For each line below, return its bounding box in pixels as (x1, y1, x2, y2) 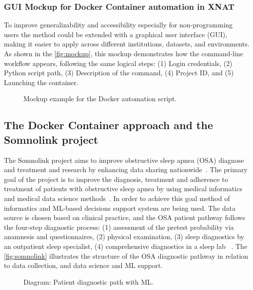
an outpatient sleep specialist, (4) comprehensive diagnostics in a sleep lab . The (4, 241, 248, 251)
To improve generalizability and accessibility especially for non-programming (4, 20, 233, 30)
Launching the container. (4, 77, 78, 87)
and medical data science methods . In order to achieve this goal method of (4, 193, 230, 203)
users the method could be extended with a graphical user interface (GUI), (4, 29, 228, 39)
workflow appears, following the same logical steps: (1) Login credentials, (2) (4, 58, 233, 68)
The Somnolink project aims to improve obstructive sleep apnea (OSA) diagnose (4, 155, 244, 165)
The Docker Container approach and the (4, 117, 213, 133)
